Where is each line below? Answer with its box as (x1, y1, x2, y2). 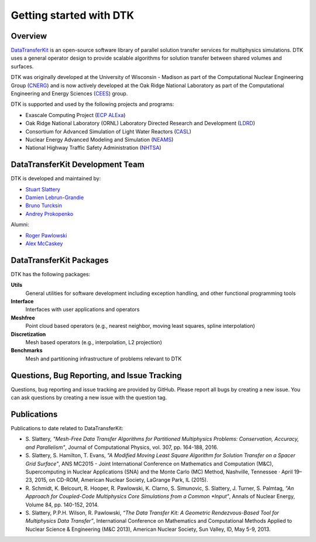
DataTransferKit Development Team (11, 160, 145, 170)
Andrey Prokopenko (25, 210, 74, 217)
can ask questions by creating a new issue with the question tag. (11, 394, 167, 401)
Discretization (11, 331, 46, 338)
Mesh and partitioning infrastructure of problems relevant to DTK (25, 355, 182, 362)
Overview (11, 31, 47, 41)
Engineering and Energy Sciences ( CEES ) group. (11, 90, 128, 97)
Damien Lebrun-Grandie (25, 194, 84, 201)
